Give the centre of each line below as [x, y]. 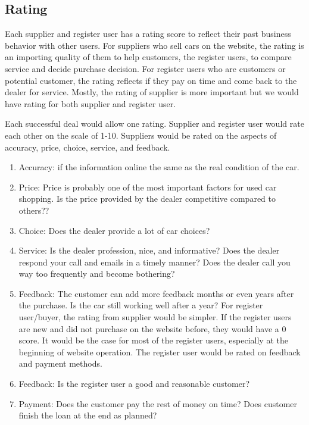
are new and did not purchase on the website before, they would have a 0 [152, 328]
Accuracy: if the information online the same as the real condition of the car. [159, 167]
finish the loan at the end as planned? [88, 415]
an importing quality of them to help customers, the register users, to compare [148, 57]
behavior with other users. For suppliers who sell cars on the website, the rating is [154, 45]
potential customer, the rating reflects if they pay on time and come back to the [151, 80]
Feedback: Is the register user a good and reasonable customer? [134, 384]
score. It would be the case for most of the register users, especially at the [153, 340]
